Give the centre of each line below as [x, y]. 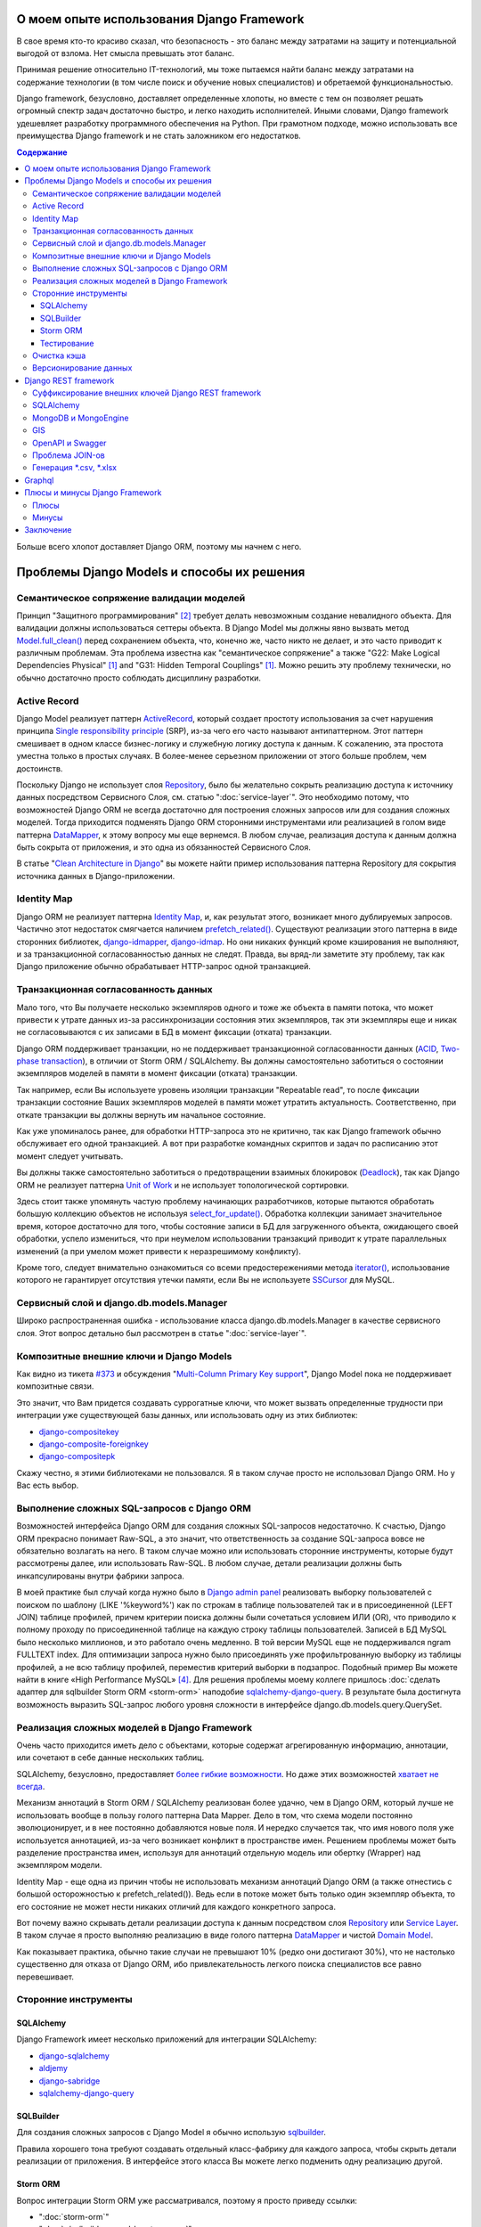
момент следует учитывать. [70, 1156]
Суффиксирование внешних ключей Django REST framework [147, 393]
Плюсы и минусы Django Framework [93, 493]
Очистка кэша [59, 355]
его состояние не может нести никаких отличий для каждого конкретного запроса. [176, 1906]
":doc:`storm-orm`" [74, 2217]
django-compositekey [79, 1432]
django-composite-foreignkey [94, 1444]
